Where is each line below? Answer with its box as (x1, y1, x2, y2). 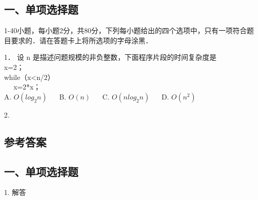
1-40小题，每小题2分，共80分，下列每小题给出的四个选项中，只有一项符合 (4, 25, 247, 36)
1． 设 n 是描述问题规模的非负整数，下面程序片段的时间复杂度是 (4, 52, 217, 62)
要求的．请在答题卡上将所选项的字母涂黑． (11, 35, 152, 45)
